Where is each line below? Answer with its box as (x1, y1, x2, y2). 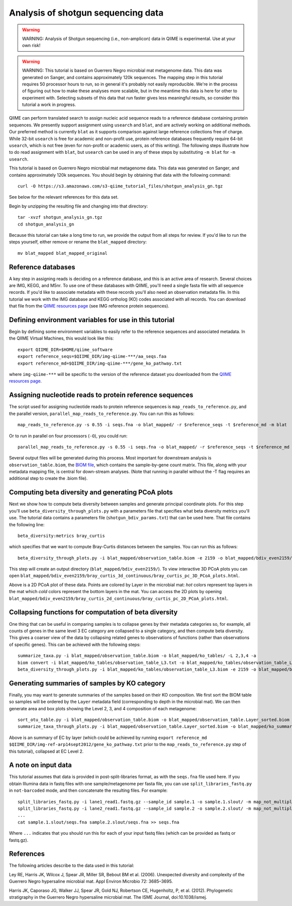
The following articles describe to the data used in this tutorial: (9, 863, 134, 868)
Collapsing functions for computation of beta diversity (9, 608, 178, 617)
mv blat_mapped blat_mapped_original (18, 250, 108, 256)
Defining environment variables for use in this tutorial (9, 315, 175, 324)
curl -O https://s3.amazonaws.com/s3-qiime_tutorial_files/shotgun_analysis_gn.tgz (18, 183, 223, 189)
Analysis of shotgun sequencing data (9, 7, 164, 18)
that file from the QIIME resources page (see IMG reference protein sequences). (9, 303, 170, 309)
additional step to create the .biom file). (9, 475, 88, 481)
